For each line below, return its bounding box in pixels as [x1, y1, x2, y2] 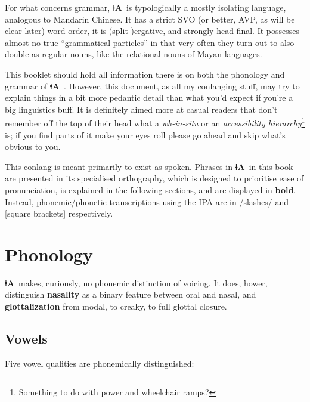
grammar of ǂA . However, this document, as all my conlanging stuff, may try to [5, 79, 300, 92]
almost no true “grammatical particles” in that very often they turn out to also [5, 36, 294, 48]
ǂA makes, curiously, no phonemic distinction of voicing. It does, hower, [5, 276, 268, 289]
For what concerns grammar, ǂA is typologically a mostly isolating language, [5, 1, 286, 13]
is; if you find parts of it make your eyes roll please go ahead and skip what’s [5, 128, 286, 141]
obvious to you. [5, 140, 61, 153]
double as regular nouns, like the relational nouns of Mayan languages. [5, 48, 262, 60]
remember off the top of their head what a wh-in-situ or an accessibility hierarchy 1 [5, 115, 305, 129]
